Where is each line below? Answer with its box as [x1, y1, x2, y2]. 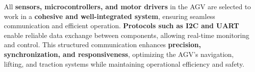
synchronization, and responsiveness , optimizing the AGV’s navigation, [4, 49, 234, 59]
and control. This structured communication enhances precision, [4, 39, 201, 50]
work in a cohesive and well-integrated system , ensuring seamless [4, 11, 215, 21]
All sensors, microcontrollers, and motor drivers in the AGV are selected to [4, 1, 251, 11]
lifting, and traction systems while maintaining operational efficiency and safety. [4, 58, 245, 69]
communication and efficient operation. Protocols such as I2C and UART [4, 20, 239, 31]
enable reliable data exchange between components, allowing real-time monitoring [4, 30, 250, 40]
